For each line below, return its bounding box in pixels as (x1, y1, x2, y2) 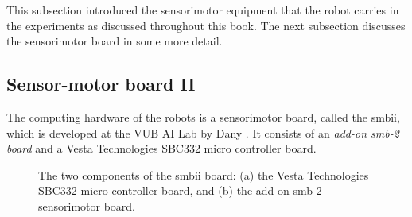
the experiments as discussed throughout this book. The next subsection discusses (6, 17, 406, 33)
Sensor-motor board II (6, 72, 196, 96)
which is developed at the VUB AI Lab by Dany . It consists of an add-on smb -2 (6, 124, 399, 141)
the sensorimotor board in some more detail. (6, 33, 223, 49)
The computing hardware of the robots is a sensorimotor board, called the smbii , (6, 108, 400, 125)
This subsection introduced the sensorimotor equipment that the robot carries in (6, 2, 399, 17)
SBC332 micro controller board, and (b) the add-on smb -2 (38, 182, 322, 199)
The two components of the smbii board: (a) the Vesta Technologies (38, 166, 369, 183)
